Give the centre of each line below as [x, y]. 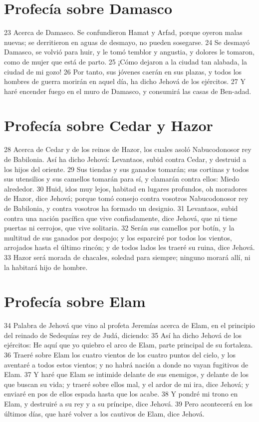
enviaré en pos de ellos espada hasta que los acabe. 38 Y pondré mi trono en [121, 394]
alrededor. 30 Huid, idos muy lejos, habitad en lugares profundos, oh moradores [126, 188]
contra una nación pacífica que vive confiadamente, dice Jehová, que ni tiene [121, 218]
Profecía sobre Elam [75, 301]
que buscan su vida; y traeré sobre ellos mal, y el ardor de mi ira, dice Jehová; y [127, 384]
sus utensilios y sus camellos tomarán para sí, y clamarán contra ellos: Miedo [122, 179]
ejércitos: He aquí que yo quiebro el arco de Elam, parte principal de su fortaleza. [129, 345]
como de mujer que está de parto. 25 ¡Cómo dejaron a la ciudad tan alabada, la [126, 61]
